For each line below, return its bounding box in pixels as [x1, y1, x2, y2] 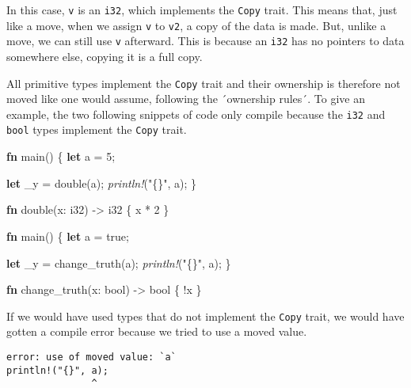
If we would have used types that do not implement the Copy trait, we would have [6, 307, 405, 324]
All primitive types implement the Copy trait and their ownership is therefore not [6, 74, 401, 91]
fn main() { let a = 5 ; [6, 148, 116, 165]
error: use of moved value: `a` [6, 351, 177, 363]
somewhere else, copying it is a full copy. [6, 48, 203, 64]
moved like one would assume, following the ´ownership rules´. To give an [6, 90, 366, 107]
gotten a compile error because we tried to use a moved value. [6, 323, 307, 340]
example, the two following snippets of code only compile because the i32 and [6, 105, 386, 122]
